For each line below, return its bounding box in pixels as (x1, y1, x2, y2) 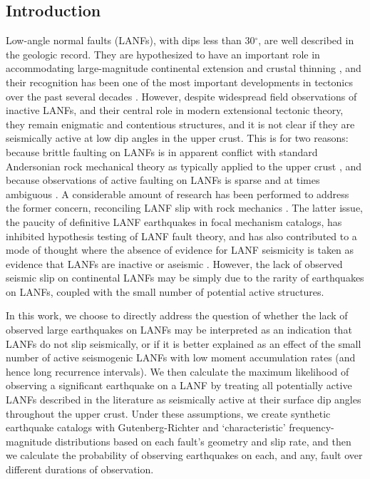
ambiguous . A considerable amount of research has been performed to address (6, 186, 349, 201)
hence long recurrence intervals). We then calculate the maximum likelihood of (6, 364, 349, 378)
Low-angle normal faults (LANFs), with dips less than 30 (6, 33, 255, 48)
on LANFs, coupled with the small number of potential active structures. (6, 284, 324, 299)
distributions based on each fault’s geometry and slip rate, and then (55, 433, 351, 448)
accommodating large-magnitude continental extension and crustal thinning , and (6, 61, 361, 76)
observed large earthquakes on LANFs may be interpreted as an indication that (6, 322, 352, 337)
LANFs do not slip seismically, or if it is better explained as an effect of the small (6, 336, 361, 351)
